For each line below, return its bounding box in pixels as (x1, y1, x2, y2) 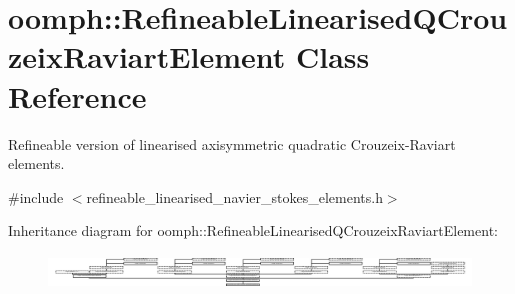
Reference (8, 75, 147, 116)
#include (8, 186, 64, 207)
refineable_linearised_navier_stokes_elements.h (86, 186, 383, 207)
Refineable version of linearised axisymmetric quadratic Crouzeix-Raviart (8, 133, 456, 154)
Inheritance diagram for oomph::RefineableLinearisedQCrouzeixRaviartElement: (8, 220, 498, 241)
